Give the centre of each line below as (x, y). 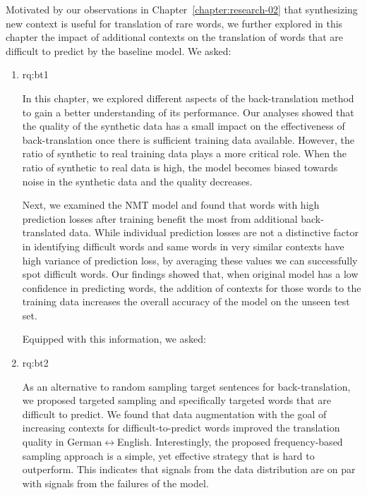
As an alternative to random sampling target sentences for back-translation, (186, 386)
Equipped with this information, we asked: (114, 339)
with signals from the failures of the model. (115, 483)
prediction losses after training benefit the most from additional (160, 218)
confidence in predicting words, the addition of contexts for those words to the (192, 287)
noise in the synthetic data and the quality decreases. (137, 181)
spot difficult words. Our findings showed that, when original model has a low (190, 274)
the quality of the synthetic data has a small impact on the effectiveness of (183, 126)
